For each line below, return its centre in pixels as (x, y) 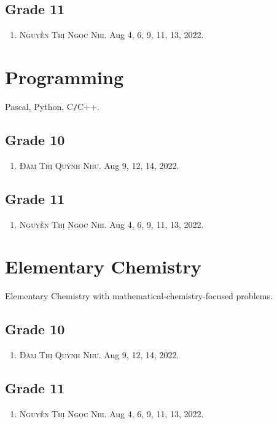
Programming (64, 77)
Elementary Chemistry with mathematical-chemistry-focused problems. (139, 296)
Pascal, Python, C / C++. (52, 106)
